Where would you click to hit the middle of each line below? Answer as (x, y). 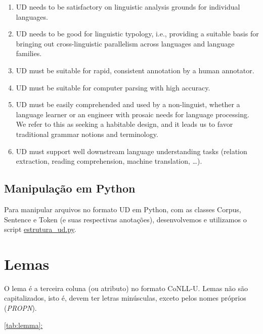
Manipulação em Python (70, 188)
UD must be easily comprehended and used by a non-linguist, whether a (128, 104)
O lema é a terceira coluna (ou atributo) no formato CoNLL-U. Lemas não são (126, 288)
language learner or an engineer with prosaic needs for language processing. (133, 114)
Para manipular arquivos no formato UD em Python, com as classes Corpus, (123, 209)
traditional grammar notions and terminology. (87, 134)
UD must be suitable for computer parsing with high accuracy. (113, 87)
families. (29, 53)
